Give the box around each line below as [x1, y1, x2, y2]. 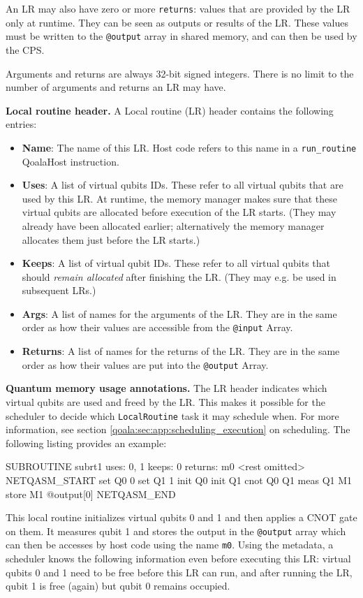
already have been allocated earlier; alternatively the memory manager [22, 218, 325, 233]
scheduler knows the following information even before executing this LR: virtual [6, 551, 351, 566]
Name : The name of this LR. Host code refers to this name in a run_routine [22, 140, 357, 154]
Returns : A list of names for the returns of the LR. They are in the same [22, 344, 340, 358]
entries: [6, 117, 37, 131]
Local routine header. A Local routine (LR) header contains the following [6, 103, 334, 117]
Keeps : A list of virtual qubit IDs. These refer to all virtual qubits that [22, 256, 330, 270]
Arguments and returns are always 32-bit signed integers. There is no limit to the [6, 66, 354, 80]
